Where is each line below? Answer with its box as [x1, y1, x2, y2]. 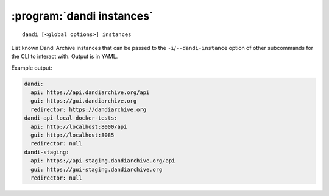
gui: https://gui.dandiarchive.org [30, 98, 137, 104]
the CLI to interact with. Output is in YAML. [11, 53, 118, 60]
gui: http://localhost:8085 [30, 132, 115, 139]
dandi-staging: [24, 148, 69, 156]
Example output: [11, 64, 52, 71]
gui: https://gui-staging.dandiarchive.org [30, 165, 163, 173]
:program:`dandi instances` [11, 9, 154, 23]
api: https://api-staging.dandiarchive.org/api [30, 158, 175, 164]
